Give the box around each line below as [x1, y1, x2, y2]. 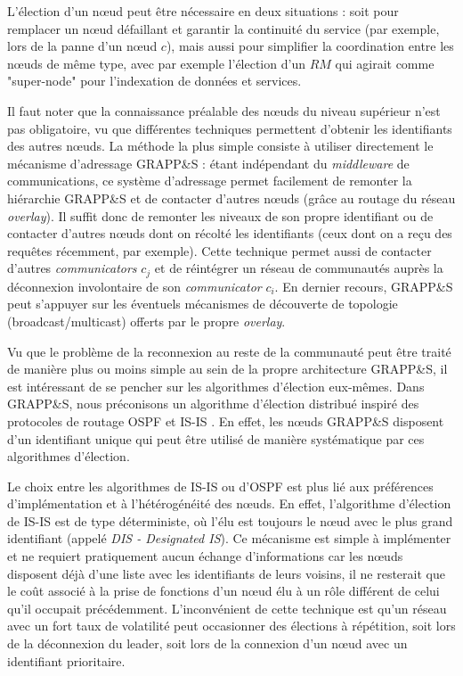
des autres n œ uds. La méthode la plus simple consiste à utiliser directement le [7, 136, 434, 155]
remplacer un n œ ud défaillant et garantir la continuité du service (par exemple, [7, 19, 440, 37]
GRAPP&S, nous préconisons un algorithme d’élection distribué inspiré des [7, 394, 419, 413]
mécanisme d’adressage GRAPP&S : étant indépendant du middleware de [7, 153, 410, 172]
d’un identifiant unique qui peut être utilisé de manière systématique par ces [7, 429, 425, 448]
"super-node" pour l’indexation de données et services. [7, 71, 302, 90]
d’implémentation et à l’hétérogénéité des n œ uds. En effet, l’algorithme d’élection [7, 494, 451, 513]
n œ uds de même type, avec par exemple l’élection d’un [7, 54, 305, 72]
